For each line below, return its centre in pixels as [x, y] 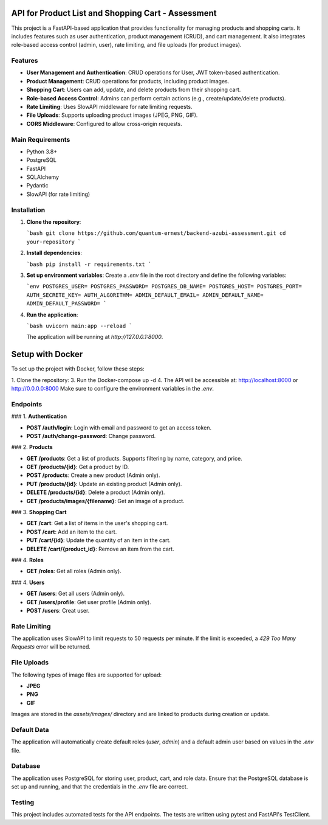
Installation [28, 210]
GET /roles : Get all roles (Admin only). [74, 571]
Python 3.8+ [42, 151]
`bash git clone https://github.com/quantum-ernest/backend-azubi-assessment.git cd [156, 233]
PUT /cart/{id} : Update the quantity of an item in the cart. [99, 540]
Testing [23, 802]
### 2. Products [32, 447]
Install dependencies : [54, 253]
